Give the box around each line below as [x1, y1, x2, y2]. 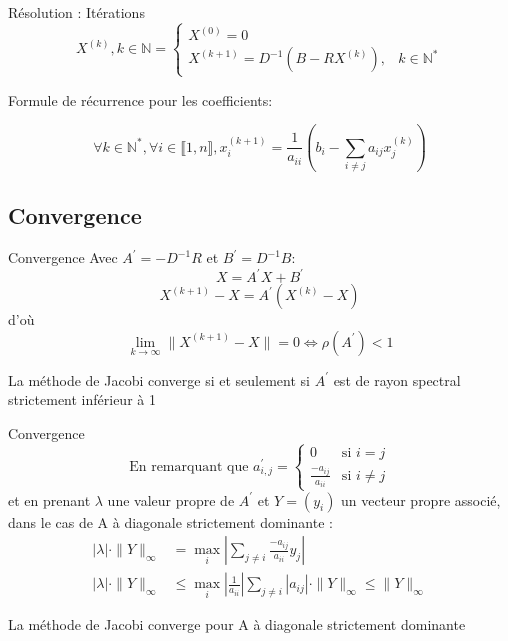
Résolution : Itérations [8, 2, 145, 22]
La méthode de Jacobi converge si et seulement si [8, 369, 310, 390]
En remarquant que [129, 459, 249, 474]
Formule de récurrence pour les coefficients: [8, 89, 273, 110]
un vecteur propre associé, [341, 489, 501, 510]
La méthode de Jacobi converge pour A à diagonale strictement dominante [8, 614, 466, 635]
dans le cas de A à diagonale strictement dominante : [8, 511, 333, 532]
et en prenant [8, 489, 91, 510]
